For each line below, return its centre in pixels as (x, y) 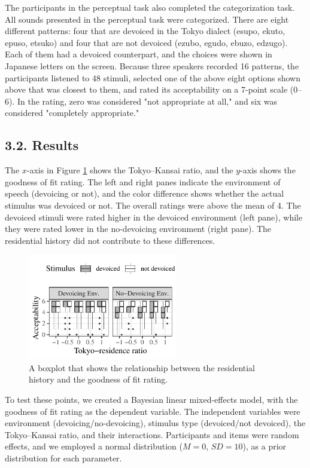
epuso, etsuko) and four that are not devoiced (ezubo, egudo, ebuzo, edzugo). (146, 42)
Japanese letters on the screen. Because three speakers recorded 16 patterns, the (152, 65)
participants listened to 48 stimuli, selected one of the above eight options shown (153, 77)
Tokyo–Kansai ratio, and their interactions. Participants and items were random (152, 434)
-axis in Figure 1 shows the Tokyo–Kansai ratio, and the (130, 170)
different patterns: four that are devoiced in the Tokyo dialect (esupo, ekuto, (145, 31)
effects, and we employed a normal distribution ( (94, 446)
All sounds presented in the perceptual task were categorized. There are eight (147, 19)
